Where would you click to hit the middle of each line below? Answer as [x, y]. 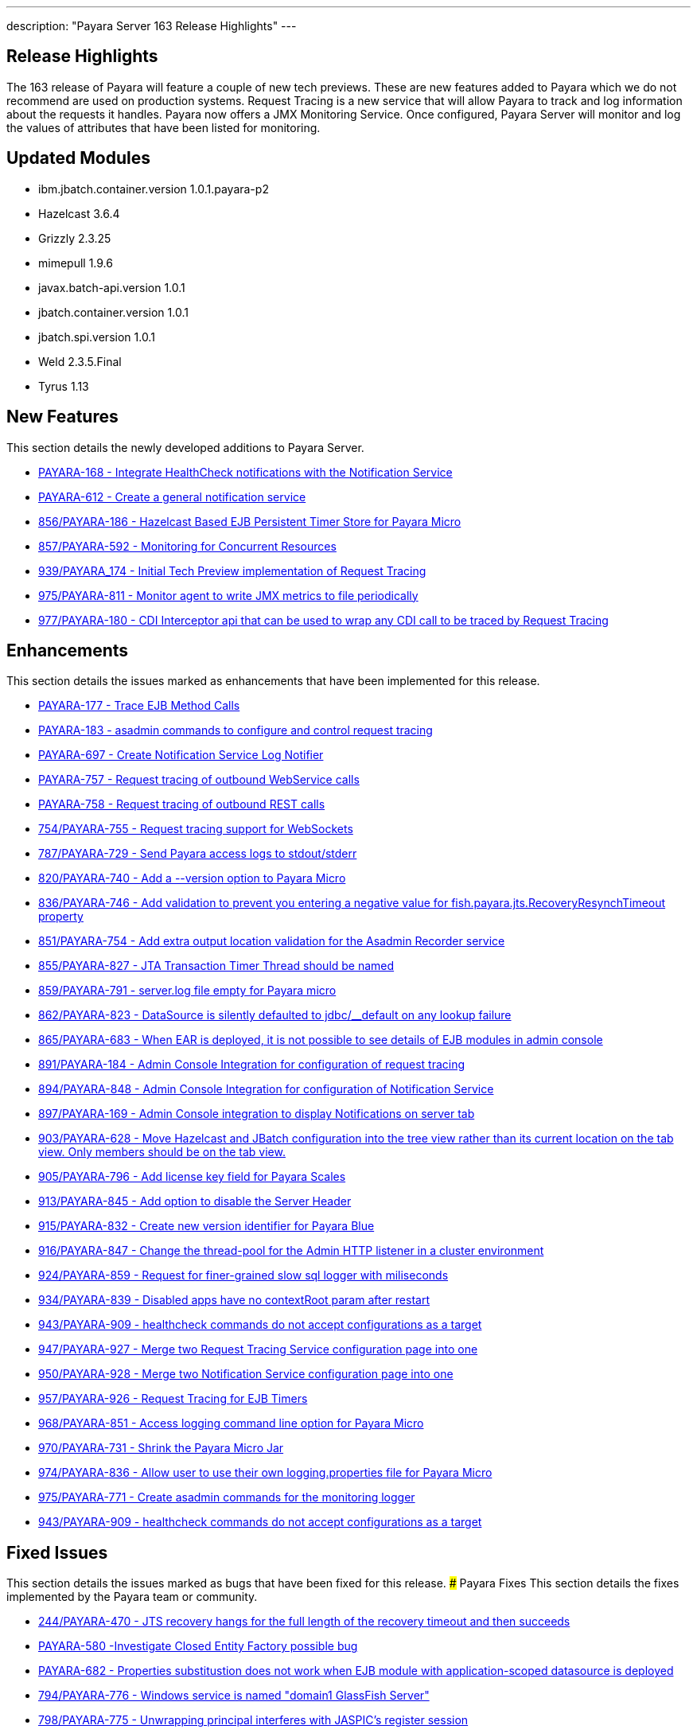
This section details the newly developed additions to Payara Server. [185, 447]
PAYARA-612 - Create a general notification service [172, 497]
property [61, 917]
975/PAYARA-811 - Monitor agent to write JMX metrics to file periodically [228, 595]
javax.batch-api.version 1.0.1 [112, 287]
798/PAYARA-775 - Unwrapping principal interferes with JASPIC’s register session [253, 1720]
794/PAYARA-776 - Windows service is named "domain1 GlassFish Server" [234, 1696]
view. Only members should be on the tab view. [162, 1152]
